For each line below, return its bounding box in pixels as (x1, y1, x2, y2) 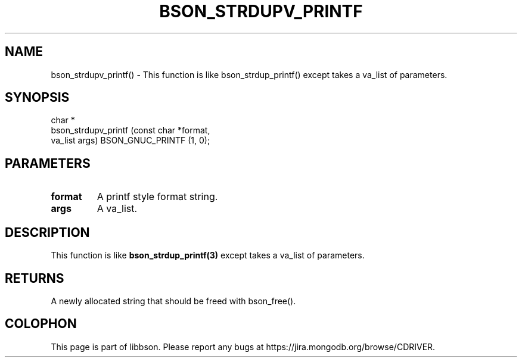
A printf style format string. (97, 191, 218, 203)
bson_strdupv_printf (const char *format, (51, 125, 210, 136)
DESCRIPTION (5, 224, 90, 240)
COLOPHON (5, 316, 77, 332)
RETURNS (5, 270, 64, 286)
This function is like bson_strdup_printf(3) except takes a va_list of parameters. (51, 250, 365, 261)
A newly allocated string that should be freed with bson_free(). (51, 295, 296, 306)
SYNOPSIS (5, 90, 70, 105)
